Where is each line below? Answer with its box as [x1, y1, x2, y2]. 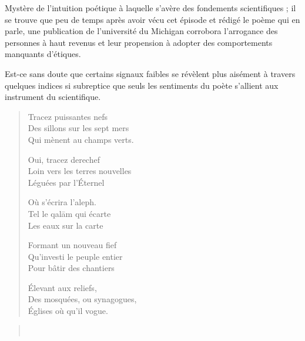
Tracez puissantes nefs [28, 110, 108, 122]
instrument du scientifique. [5, 91, 101, 103]
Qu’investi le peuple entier [28, 250, 123, 262]
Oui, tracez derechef [28, 153, 100, 165]
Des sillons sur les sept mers [28, 122, 129, 134]
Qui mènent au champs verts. [28, 133, 134, 145]
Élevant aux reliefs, [28, 281, 97, 293]
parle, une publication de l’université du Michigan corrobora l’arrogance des [5, 25, 278, 37]
